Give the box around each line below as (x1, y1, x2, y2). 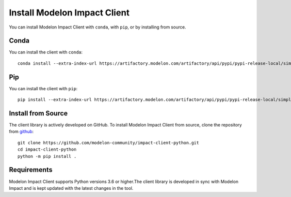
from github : (9, 128, 34, 135)
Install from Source (9, 109, 68, 117)
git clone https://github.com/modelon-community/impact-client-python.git (17, 140, 199, 145)
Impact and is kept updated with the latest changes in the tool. (9, 185, 133, 191)
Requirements (9, 166, 53, 174)
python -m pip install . (17, 154, 77, 159)
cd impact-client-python (17, 147, 77, 152)
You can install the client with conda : (9, 49, 83, 55)
